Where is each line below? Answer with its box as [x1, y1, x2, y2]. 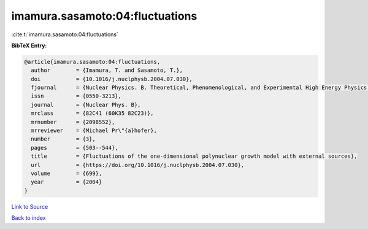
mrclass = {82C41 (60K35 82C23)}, [31, 110, 154, 117]
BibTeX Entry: [11, 42, 47, 49]
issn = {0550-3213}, [31, 93, 122, 99]
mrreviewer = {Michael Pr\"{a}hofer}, [31, 127, 158, 134]
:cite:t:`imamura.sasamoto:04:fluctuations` [11, 31, 119, 38]
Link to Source [11, 203, 48, 210]
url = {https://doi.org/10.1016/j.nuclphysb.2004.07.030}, [31, 161, 245, 168]
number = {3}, [31, 136, 96, 142]
